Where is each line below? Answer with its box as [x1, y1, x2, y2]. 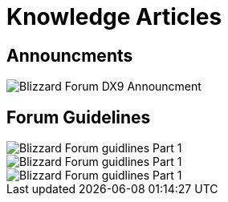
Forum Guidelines [6, 107, 151, 127]
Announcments [6, 45, 133, 66]
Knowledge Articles [6, 3, 222, 30]
